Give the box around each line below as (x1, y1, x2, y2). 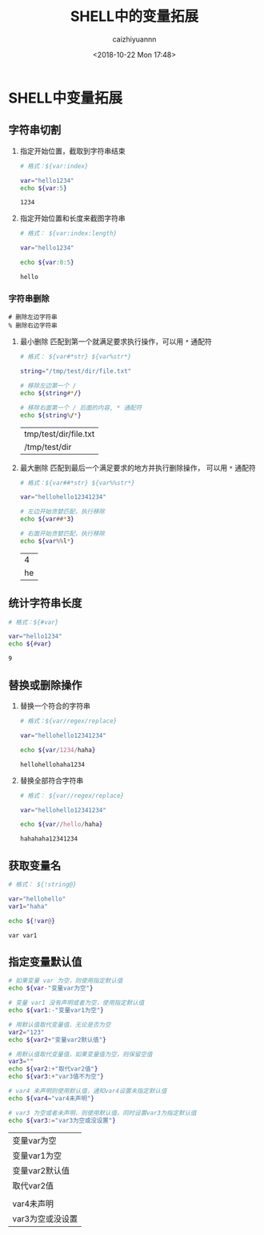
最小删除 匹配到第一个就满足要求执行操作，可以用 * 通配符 (19, 337, 212, 346)
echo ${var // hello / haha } (19, 820, 103, 828)
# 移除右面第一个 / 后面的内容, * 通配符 (19, 403, 142, 411)
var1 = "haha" (8, 902, 48, 910)
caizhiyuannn (112, 34, 157, 44)
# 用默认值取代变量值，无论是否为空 (8, 1020, 111, 1029)
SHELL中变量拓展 (8, 89, 122, 107)
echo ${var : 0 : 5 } (19, 258, 74, 267)
